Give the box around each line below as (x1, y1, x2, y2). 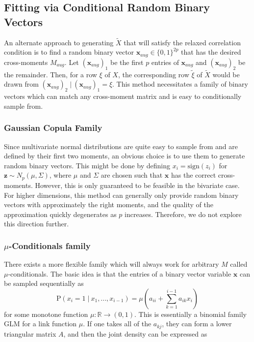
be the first (110, 57, 144, 67)
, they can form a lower (162, 318, 232, 329)
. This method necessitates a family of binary (112, 79, 248, 89)
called (230, 259, 248, 269)
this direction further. (4, 218, 69, 229)
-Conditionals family (8, 239, 91, 251)
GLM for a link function (4, 318, 77, 329)
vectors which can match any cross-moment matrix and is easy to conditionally (4, 91, 242, 101)
